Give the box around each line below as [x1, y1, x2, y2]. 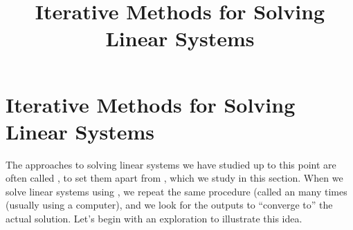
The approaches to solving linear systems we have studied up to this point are [6, 157, 336, 171]
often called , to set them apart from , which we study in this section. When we [6, 171, 343, 185]
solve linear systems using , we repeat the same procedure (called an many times [6, 184, 347, 198]
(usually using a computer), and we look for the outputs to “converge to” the [6, 198, 333, 212]
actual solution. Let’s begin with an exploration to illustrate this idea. [6, 211, 302, 226]
